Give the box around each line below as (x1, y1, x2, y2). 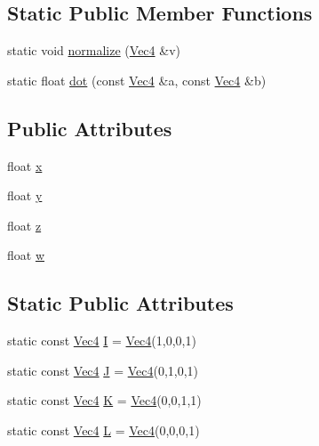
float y (7, 186, 43, 205)
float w (7, 246, 45, 264)
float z (7, 215, 42, 234)
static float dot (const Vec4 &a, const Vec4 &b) (7, 70, 267, 89)
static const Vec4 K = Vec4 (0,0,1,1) (7, 391, 202, 410)
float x (7, 156, 43, 174)
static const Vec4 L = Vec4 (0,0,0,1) (7, 420, 200, 439)
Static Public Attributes (7, 289, 234, 317)
